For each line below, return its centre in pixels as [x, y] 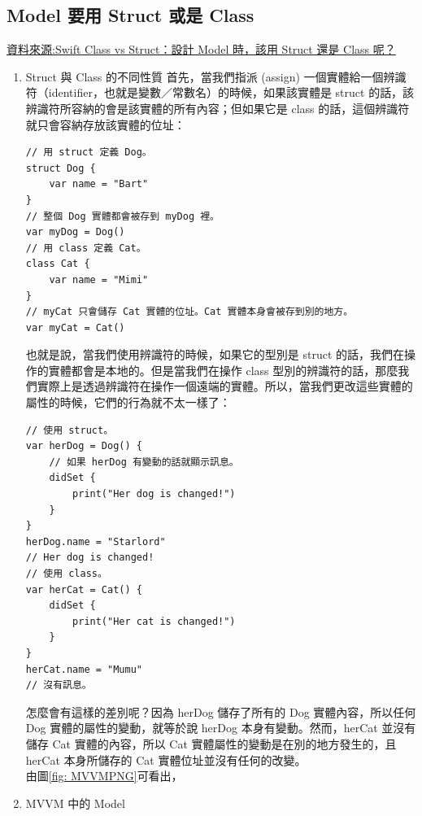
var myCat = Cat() [75, 327]
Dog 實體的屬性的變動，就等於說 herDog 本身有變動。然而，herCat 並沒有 [221, 728]
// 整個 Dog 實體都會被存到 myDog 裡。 [122, 216]
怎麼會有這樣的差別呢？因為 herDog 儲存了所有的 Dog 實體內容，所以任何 [221, 711]
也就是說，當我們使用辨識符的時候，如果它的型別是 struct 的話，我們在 [215, 354]
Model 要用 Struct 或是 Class [131, 15]
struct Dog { [61, 168]
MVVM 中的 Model [75, 803]
